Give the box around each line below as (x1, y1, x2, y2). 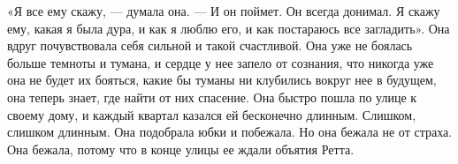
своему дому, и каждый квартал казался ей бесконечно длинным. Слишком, (7, 105, 416, 123)
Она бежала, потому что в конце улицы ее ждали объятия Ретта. (7, 139, 355, 158)
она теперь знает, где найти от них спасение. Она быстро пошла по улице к (7, 87, 417, 106)
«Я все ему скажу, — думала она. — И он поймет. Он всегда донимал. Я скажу (7, 2, 440, 19)
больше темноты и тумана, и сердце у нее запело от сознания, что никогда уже (7, 53, 434, 71)
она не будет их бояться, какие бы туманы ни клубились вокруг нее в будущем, (7, 71, 437, 89)
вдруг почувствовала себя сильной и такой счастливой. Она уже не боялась (7, 36, 413, 55)
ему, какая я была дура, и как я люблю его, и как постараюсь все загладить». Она (7, 19, 450, 37)
